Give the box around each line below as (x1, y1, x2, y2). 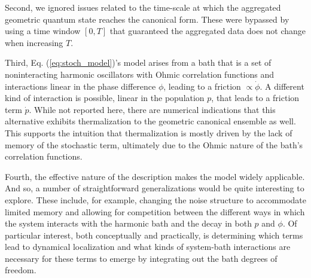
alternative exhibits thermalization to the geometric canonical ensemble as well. (5, 115, 296, 127)
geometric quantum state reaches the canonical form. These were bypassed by (5, 13, 289, 25)
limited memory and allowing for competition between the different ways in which (5, 205, 305, 218)
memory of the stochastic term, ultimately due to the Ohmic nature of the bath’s (5, 138, 303, 151)
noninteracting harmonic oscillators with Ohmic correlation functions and (5, 68, 275, 80)
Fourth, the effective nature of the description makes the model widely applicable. (5, 170, 305, 182)
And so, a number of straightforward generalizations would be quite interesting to (5, 182, 304, 194)
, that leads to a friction (211, 91, 300, 104)
